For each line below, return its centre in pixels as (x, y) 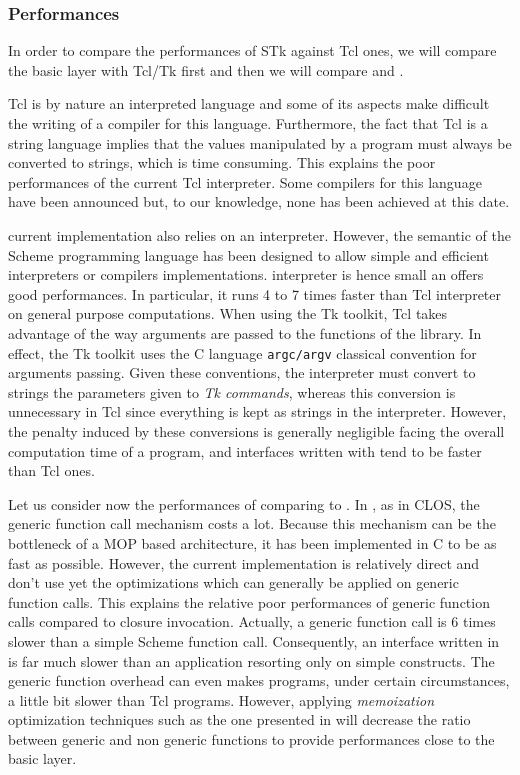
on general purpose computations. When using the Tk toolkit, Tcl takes (228, 313)
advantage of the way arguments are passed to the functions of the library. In (245, 332)
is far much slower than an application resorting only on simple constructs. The (251, 660)
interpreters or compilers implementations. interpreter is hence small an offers (246, 274)
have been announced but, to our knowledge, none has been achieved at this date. (259, 201)
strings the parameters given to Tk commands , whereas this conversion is (232, 391)
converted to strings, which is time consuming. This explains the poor (222, 162)
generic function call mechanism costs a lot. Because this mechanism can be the (252, 523)
